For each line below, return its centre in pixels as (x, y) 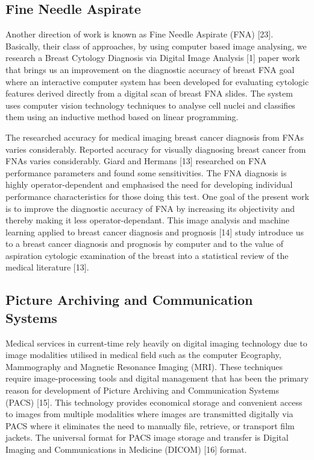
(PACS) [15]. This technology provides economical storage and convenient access (154, 402)
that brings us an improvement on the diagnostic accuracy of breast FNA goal (150, 69)
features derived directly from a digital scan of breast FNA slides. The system (149, 93)
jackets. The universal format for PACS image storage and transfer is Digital (147, 437)
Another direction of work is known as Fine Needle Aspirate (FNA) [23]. (140, 34)
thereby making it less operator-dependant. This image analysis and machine (148, 220)
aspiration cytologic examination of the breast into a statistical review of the (147, 255)
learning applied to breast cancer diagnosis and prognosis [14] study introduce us (155, 232)
